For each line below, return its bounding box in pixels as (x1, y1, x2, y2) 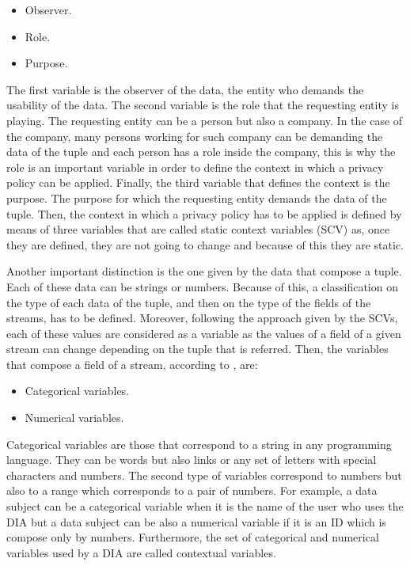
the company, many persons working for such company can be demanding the (6, 127, 383, 144)
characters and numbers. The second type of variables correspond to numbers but (6, 466, 402, 483)
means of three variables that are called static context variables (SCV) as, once (6, 221, 390, 237)
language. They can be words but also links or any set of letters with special (6, 451, 377, 468)
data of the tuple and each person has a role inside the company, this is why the (6, 143, 396, 160)
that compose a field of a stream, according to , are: (6, 355, 258, 372)
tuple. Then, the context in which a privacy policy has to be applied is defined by (6, 205, 402, 222)
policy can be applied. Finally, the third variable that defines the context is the (6, 174, 390, 191)
